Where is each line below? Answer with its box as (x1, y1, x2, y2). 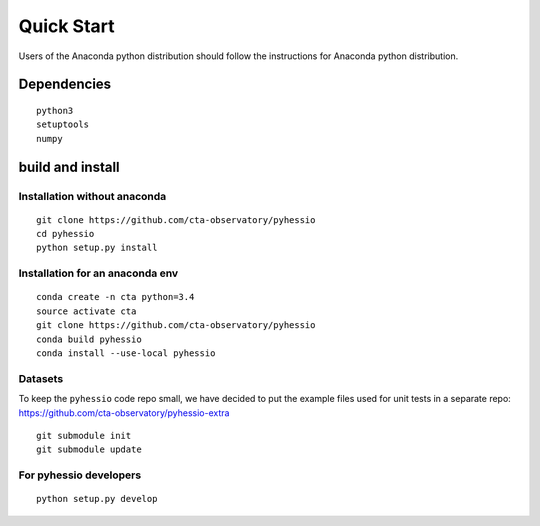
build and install (18, 158, 120, 175)
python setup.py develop (36, 493, 158, 505)
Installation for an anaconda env (18, 266, 179, 280)
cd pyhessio (36, 228, 95, 240)
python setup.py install (36, 242, 158, 254)
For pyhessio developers (18, 468, 142, 482)
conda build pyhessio (36, 333, 142, 345)
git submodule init (36, 430, 132, 441)
